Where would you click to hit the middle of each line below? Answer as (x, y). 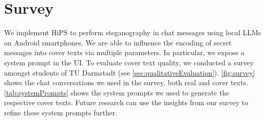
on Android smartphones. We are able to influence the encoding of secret (118, 42)
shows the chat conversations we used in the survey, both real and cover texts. (126, 82)
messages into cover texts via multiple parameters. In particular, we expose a (124, 52)
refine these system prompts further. (61, 112)
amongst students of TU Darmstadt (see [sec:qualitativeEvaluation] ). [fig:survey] (130, 72)
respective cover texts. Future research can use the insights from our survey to (126, 102)
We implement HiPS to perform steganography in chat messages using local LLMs (132, 32)
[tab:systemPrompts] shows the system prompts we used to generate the (117, 92)
